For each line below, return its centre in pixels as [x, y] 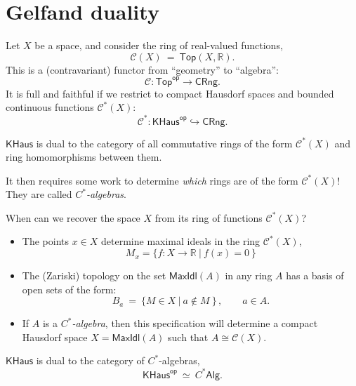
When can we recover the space [73, 217]
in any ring [249, 275]
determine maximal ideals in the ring [181, 241]
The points [45, 241]
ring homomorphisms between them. [84, 157]
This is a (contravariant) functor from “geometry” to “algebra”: [142, 69]
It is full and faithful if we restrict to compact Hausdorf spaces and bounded [170, 93]
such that [188, 337]
